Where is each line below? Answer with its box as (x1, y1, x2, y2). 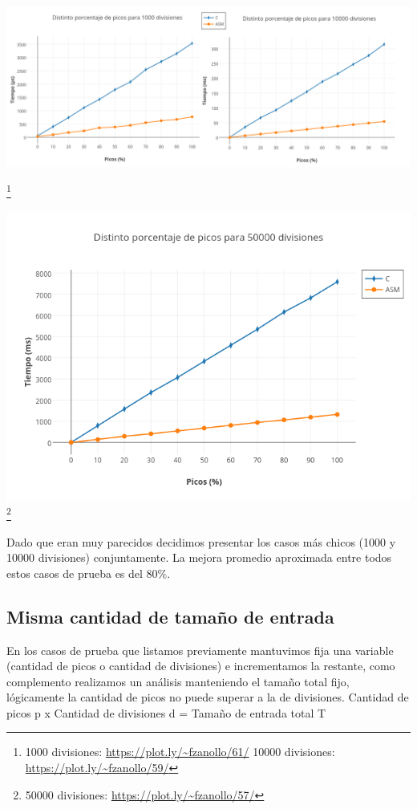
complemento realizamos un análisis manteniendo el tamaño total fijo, (6, 673, 350, 689)
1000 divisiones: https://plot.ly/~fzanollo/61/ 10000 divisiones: (25, 743, 335, 760)
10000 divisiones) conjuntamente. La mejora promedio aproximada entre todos (6, 549, 392, 566)
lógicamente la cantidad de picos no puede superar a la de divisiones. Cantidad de (6, 689, 409, 705)
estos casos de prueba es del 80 (6, 564, 158, 581)
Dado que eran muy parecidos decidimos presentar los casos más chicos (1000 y (6, 533, 396, 550)
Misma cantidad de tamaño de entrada (6, 604, 334, 628)
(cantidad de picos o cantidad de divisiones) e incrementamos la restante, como (6, 657, 395, 674)
